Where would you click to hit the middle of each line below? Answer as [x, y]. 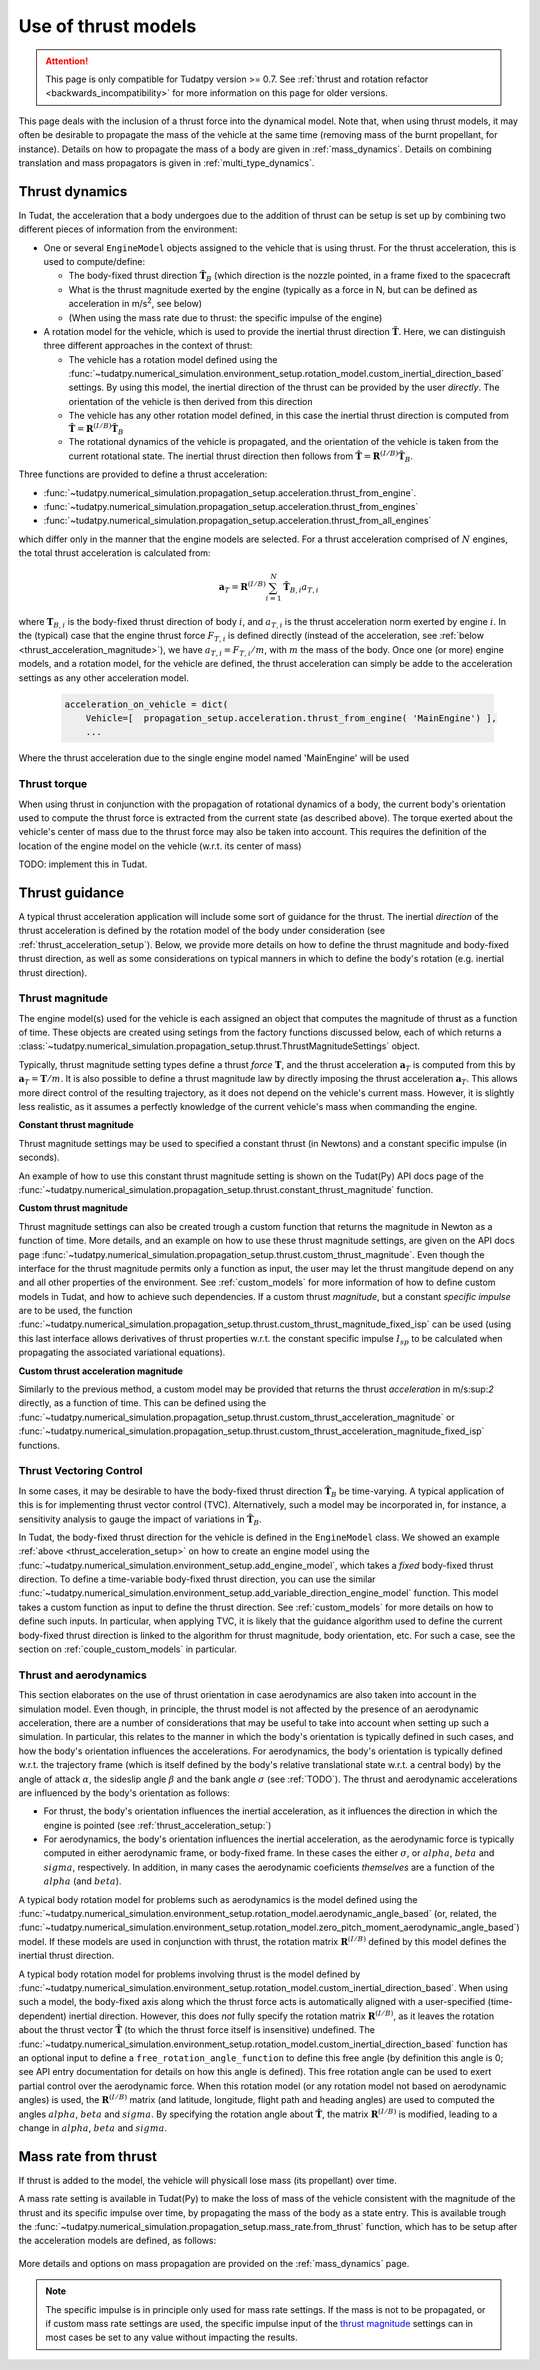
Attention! [67, 61]
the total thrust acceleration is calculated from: [114, 553]
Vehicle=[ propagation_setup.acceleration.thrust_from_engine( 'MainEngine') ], [291, 718]
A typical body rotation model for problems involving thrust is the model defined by [189, 1974]
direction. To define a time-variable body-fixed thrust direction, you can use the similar [197, 1579]
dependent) [42, 2016]
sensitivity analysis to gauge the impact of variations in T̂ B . [140, 1520]
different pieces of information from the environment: [128, 229]
